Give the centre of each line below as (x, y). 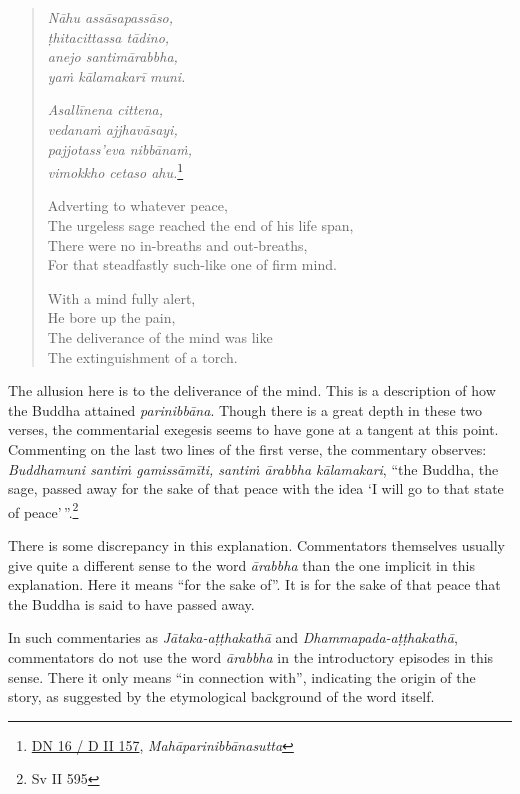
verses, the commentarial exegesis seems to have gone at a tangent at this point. (253, 429)
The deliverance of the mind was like (160, 336)
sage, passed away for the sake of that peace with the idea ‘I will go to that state (256, 488)
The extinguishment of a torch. (142, 356)
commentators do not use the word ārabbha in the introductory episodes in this (251, 656)
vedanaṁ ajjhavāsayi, (112, 128)
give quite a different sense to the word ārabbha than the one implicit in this (241, 564)
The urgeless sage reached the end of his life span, (200, 225)
